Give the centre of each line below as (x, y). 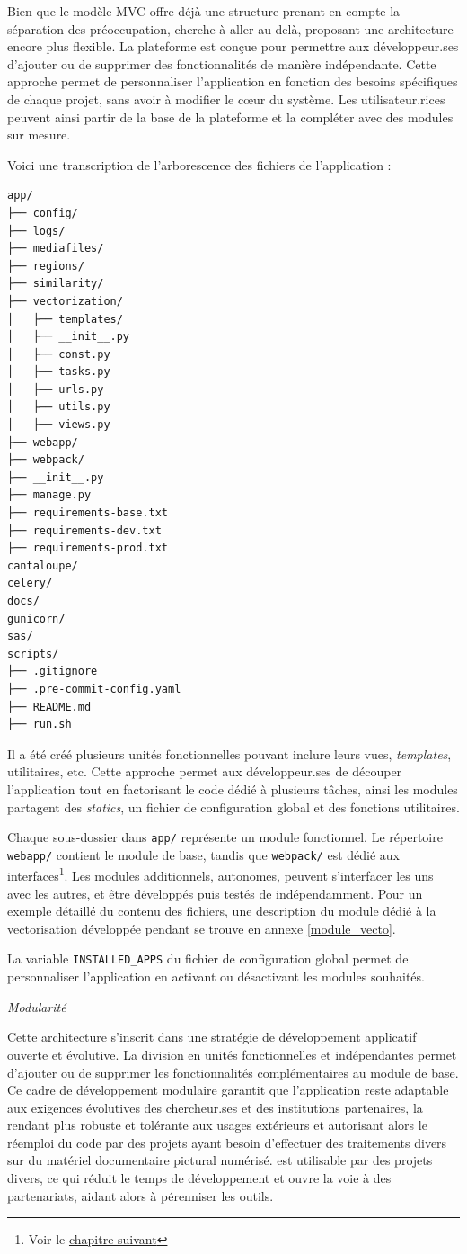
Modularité (37, 1006)
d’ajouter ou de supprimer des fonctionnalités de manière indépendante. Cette (222, 63)
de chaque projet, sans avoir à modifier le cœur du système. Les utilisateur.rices (226, 99)
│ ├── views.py (59, 425)
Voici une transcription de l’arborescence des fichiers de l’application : (199, 164)
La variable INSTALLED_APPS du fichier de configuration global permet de (208, 958)
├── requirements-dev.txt (84, 530)
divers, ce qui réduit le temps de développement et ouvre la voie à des (199, 1178)
